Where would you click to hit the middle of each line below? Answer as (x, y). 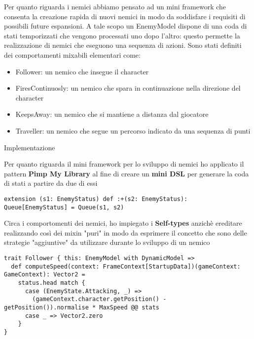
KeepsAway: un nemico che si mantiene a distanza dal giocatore (112, 114)
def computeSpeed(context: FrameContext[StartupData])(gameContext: (126, 266)
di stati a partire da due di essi (51, 183)
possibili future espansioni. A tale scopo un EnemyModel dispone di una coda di (126, 26)
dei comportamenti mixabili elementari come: (72, 54)
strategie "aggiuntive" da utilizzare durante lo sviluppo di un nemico (107, 242)
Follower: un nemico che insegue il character (82, 71)
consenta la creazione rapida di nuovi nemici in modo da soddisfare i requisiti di (125, 16)
